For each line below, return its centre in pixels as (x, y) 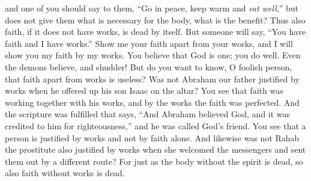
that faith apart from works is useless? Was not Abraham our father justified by (152, 78)
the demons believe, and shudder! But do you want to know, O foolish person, (149, 66)
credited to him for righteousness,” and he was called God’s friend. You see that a (155, 125)
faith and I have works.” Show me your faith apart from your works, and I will (149, 43)
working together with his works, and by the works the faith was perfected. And (152, 102)
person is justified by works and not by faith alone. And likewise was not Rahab (152, 137)
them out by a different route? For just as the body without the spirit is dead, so (154, 161)
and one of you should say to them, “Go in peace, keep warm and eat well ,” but (152, 8)
